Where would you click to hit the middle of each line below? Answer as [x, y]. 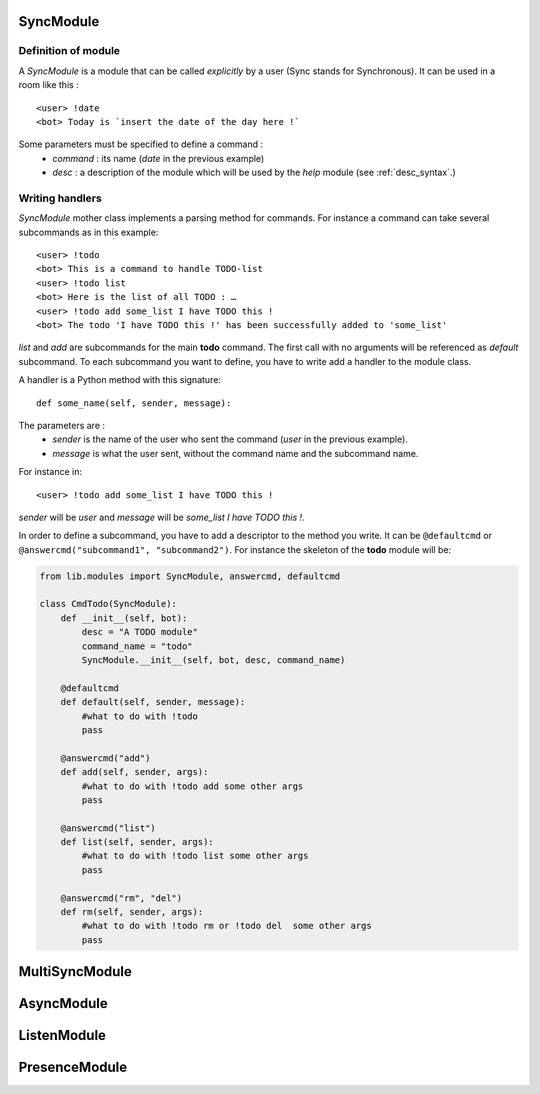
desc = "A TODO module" [140, 632]
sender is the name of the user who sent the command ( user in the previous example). [230, 439]
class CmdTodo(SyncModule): [108, 604]
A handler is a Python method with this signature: [120, 380]
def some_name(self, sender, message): [134, 403]
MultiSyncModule [75, 971]
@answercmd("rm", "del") [121, 898]
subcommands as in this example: [88, 232]
